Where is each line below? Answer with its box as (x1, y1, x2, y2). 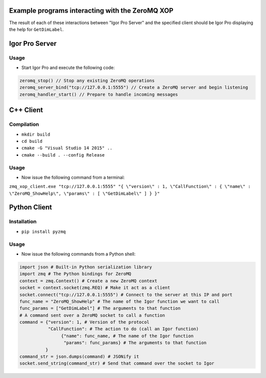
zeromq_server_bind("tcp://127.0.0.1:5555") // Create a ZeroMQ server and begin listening (19, 85, 248, 91)
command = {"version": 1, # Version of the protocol (19, 319, 150, 325)
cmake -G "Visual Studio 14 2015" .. (21, 145, 113, 151)
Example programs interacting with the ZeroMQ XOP (9, 6, 173, 15)
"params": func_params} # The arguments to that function (63, 340, 207, 346)
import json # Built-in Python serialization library (19, 264, 152, 270)
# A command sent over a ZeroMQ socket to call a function (19, 313, 165, 318)
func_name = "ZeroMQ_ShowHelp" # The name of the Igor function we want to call (19, 298, 220, 304)
